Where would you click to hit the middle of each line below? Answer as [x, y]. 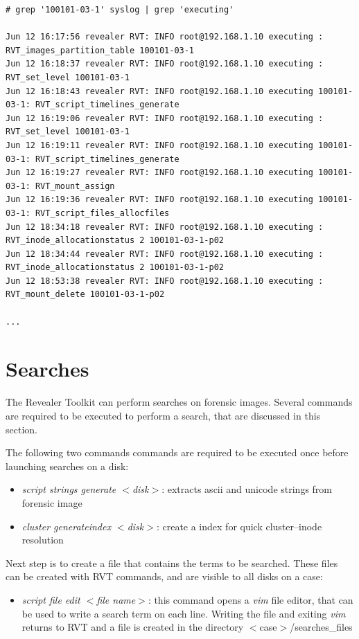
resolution [43, 540]
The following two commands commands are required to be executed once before [177, 452]
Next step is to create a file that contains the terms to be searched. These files [172, 562]
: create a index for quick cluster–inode [239, 526]
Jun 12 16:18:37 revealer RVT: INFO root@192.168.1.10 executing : [165, 64]
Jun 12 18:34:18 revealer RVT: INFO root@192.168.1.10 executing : [165, 227]
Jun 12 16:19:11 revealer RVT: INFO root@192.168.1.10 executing [159, 145]
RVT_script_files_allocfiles [102, 213]
